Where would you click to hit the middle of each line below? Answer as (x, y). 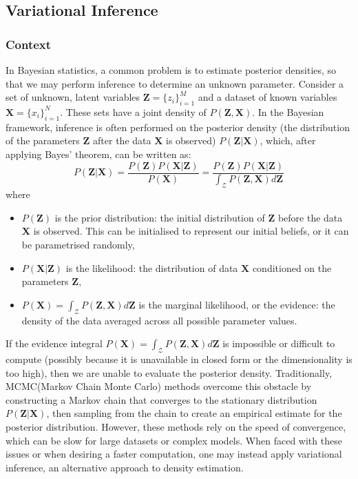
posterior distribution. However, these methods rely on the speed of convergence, (176, 426)
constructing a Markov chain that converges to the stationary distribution (161, 399)
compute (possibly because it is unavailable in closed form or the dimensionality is (179, 359)
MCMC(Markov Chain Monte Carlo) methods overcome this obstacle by (159, 386)
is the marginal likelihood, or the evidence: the (237, 304)
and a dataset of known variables (267, 97)
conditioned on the (292, 267)
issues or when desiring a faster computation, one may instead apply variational (174, 454)
